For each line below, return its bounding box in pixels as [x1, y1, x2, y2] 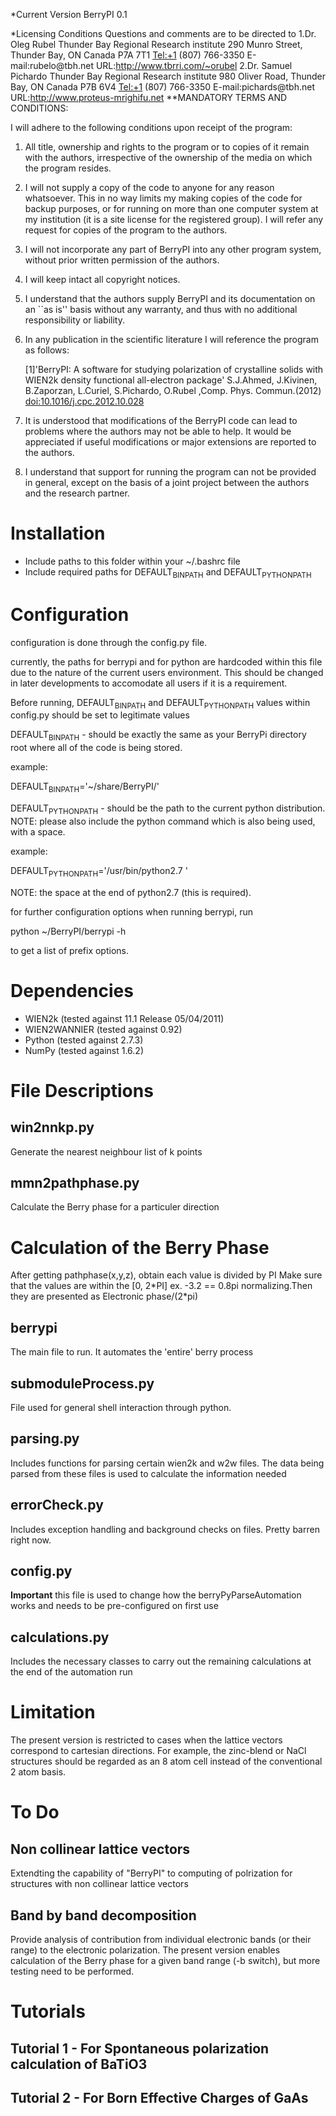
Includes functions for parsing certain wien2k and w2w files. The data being [10, 1457, 325, 1469]
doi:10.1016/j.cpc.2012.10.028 [24, 395, 145, 407]
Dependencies [10, 979, 134, 1002]
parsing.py [10, 1430, 80, 1448]
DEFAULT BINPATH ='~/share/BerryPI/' [10, 780, 160, 795]
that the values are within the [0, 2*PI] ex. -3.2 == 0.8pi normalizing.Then [10, 1280, 313, 1292]
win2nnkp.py [10, 1119, 95, 1136]
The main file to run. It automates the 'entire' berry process [10, 1346, 254, 1358]
